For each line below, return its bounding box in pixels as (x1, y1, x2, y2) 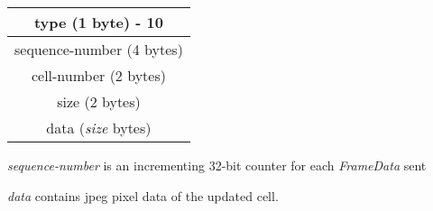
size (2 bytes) (57, 91, 141, 112)
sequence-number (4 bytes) (14, 39, 183, 60)
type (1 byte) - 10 (33, 12, 163, 32)
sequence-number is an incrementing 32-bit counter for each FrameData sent (7, 156, 427, 174)
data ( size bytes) (46, 117, 152, 138)
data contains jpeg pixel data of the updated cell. (7, 186, 279, 205)
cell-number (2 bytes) (31, 65, 166, 86)
